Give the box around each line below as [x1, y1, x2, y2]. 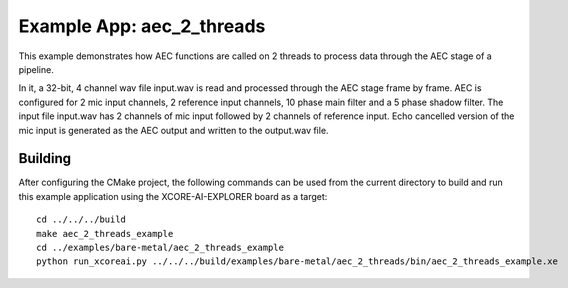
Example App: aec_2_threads [18, 15, 266, 37]
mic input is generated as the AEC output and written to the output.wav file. [18, 124, 329, 136]
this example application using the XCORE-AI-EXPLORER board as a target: [18, 190, 328, 202]
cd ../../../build [36, 214, 127, 225]
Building [18, 150, 72, 167]
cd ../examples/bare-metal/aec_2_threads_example [36, 241, 285, 253]
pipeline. [18, 63, 54, 75]
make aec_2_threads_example [36, 228, 174, 239]
